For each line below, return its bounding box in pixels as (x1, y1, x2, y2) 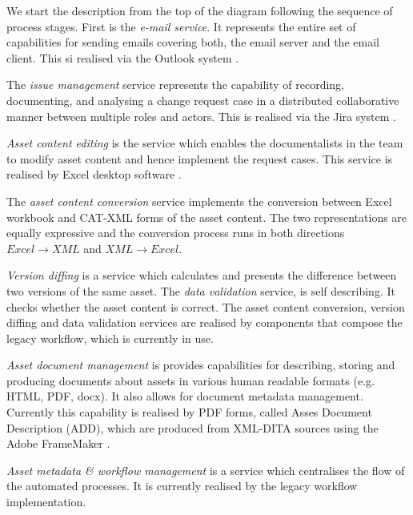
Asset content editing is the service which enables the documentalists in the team (6, 135, 403, 151)
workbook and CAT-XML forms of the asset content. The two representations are (6, 208, 407, 225)
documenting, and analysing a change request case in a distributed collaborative (6, 91, 399, 108)
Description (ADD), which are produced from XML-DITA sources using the (6, 419, 379, 436)
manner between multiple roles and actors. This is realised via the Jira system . (6, 107, 397, 124)
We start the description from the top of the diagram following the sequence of (6, 2, 393, 18)
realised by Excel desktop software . (6, 166, 182, 183)
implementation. (6, 493, 86, 510)
